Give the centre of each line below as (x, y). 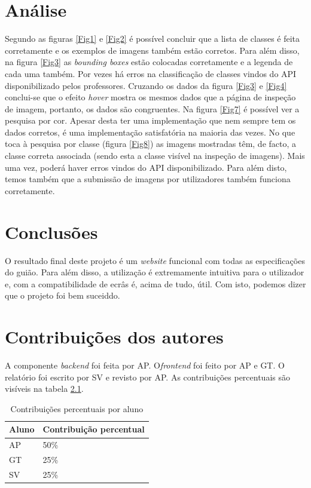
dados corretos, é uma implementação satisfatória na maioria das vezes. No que (150, 132)
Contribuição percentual (94, 429)
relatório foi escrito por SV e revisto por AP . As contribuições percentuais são (147, 377)
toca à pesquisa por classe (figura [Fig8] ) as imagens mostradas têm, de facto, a (151, 144)
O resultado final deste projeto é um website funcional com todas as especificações (155, 260)
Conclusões (51, 231)
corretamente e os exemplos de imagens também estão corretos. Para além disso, (152, 50)
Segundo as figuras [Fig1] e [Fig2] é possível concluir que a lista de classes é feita (153, 39)
